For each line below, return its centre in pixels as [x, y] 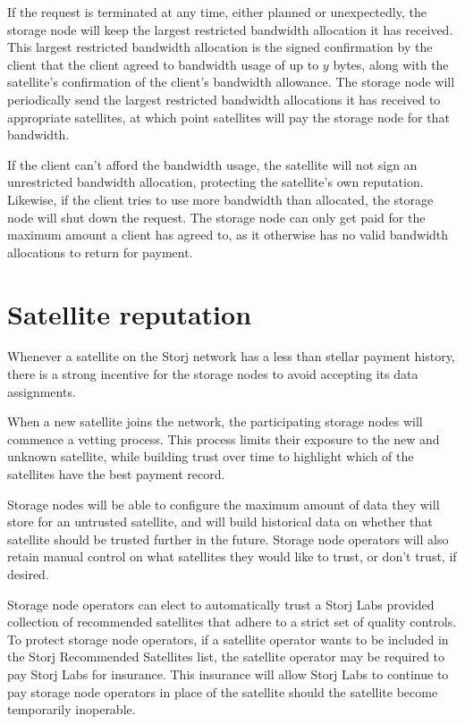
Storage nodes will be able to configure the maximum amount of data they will [224, 504]
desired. [28, 573]
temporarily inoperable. [72, 709]
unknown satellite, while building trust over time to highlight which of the [211, 456]
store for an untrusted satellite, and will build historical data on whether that [220, 522]
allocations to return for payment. [100, 252]
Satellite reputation [130, 313]
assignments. [42, 391]
